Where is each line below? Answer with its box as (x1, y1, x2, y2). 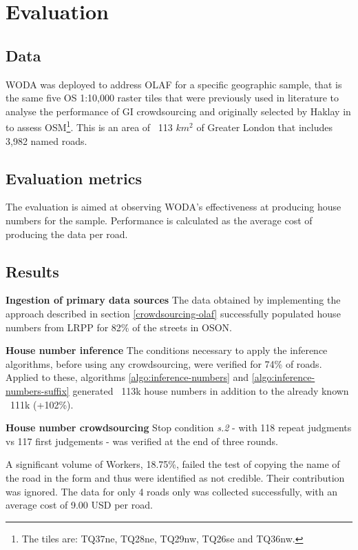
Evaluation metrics (6, 167, 142, 188)
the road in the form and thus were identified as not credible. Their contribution (6, 470, 345, 484)
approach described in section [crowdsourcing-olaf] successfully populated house (6, 306, 341, 320)
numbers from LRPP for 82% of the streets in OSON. (6, 320, 232, 334)
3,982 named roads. (6, 133, 87, 148)
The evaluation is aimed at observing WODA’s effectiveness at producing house (6, 199, 341, 214)
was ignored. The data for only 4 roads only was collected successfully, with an (6, 484, 338, 498)
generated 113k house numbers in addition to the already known (72, 383, 349, 397)
